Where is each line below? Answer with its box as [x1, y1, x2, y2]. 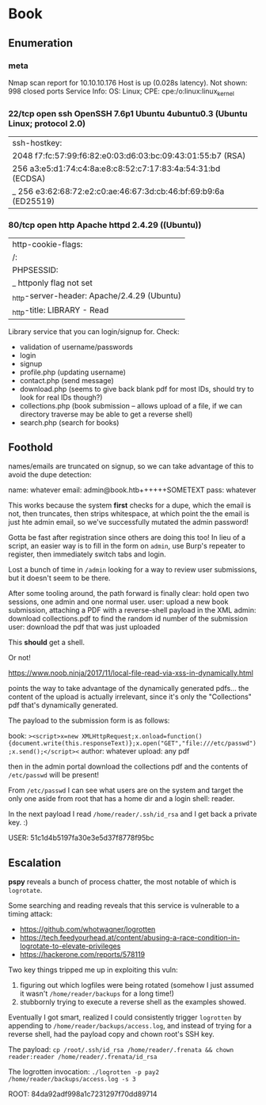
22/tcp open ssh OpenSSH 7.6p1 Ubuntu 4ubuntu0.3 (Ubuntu [8, 108, 248, 119]
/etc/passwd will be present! [8, 770, 100, 780]
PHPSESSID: [12, 264, 59, 275]
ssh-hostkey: [12, 137, 63, 148]
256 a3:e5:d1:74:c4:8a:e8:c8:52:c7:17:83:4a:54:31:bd [12, 163, 221, 174]
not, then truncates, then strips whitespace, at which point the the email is [8, 509, 250, 518]
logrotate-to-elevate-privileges [19, 941, 121, 951]
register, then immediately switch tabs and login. [8, 549, 166, 559]
